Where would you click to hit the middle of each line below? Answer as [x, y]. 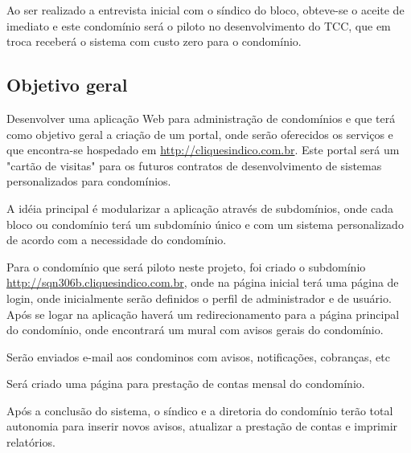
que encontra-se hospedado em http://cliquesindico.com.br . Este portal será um [203, 150]
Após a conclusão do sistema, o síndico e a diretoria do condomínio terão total [200, 410]
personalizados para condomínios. [89, 181]
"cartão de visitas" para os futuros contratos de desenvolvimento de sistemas [194, 165]
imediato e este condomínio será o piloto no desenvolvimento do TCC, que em [199, 25]
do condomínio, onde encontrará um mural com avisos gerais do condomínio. [195, 330]
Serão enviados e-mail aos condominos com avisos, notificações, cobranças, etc [198, 356]
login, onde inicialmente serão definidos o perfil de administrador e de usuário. [199, 298]
